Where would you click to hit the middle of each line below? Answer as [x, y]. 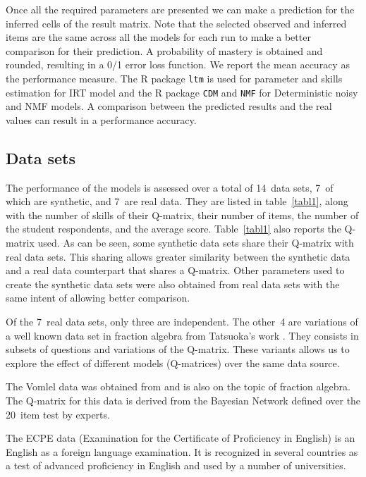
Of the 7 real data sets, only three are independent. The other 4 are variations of [182, 322]
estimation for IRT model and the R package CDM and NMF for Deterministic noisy [182, 92]
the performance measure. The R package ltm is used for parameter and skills [174, 78]
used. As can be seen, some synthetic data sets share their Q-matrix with [196, 243]
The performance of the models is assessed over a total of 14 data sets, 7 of [170, 187]
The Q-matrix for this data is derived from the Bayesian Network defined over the [183, 400]
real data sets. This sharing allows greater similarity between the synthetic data [178, 256]
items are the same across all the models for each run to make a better [158, 37]
